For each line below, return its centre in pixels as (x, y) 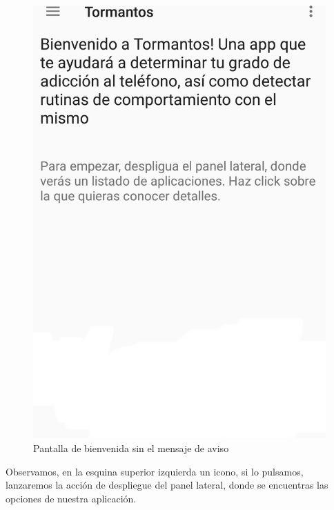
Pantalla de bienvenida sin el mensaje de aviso (131, 448)
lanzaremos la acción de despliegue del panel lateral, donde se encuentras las (167, 485)
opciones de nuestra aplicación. (71, 498)
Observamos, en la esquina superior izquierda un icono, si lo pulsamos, (155, 471)
